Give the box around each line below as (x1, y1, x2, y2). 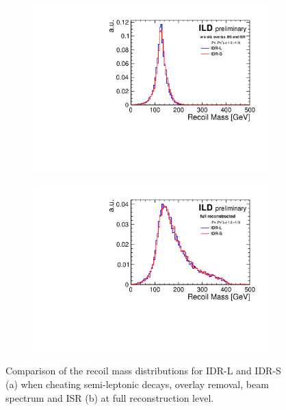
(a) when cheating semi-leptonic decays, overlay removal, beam (5, 377, 269, 391)
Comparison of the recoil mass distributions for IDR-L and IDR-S (5, 363, 281, 378)
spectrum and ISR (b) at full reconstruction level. (5, 390, 214, 405)
